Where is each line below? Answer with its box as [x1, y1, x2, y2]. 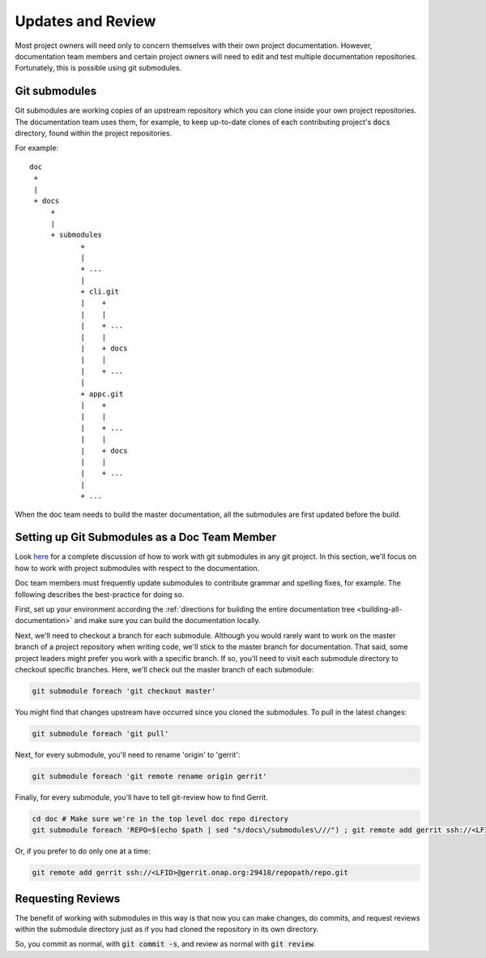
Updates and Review [15, 12, 156, 30]
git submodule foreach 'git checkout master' [32, 686, 216, 695]
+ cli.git [80, 287, 120, 296]
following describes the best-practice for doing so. [15, 589, 185, 599]
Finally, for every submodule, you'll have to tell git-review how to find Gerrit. [15, 792, 269, 802]
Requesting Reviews [15, 891, 121, 905]
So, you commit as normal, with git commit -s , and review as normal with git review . [15, 939, 316, 949]
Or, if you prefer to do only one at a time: [15, 846, 151, 856]
